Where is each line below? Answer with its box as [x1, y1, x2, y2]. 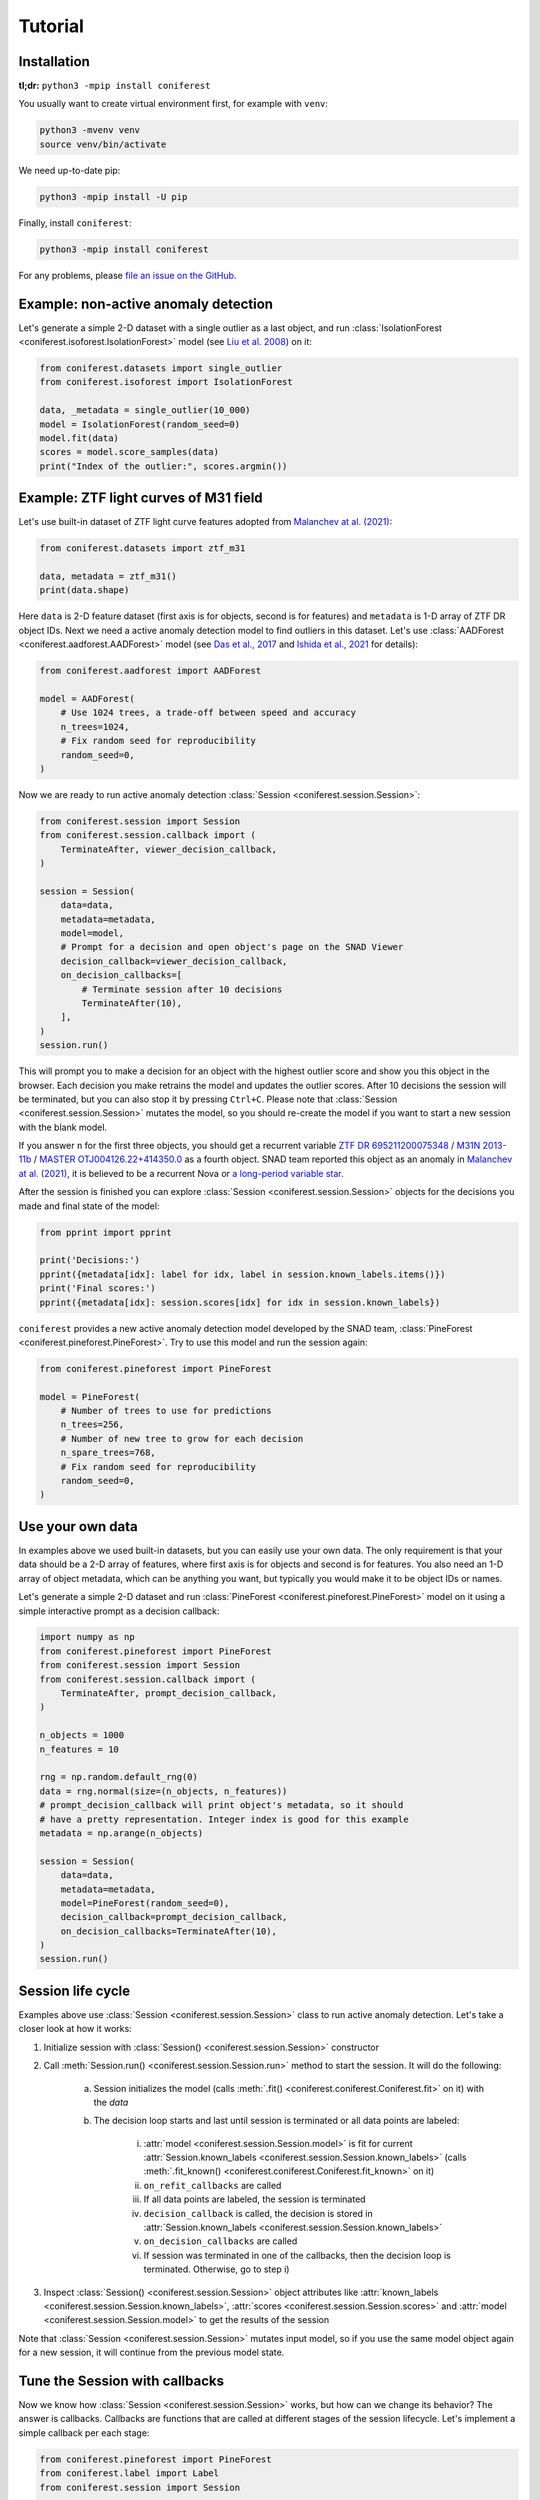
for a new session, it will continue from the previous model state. [18, 2346, 285, 2359]
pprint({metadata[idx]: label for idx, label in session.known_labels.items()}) [39, 1268, 446, 1280]
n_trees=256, [60, 1419, 125, 1430]
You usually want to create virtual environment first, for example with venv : [18, 98, 329, 110]
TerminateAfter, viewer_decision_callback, [60, 843, 277, 855]
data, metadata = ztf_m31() [39, 571, 177, 582]
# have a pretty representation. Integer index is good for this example [39, 1813, 409, 1825]
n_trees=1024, [60, 721, 130, 732]
